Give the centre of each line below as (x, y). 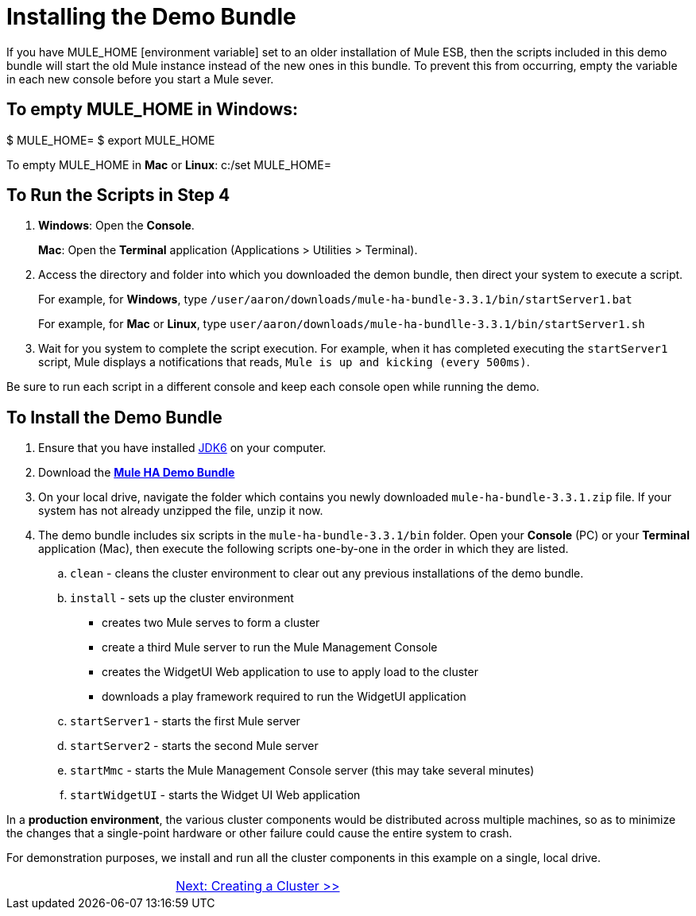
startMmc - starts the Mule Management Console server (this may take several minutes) (302, 771)
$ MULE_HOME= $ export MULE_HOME (111, 140)
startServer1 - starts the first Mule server (185, 721)
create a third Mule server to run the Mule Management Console (270, 647)
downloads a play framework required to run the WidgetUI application (284, 697)
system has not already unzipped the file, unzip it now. (181, 511)
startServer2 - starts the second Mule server (194, 746)
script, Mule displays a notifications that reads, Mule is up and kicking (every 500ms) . (284, 362)
